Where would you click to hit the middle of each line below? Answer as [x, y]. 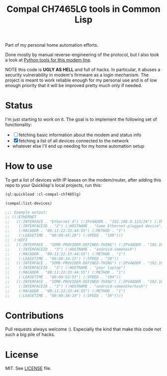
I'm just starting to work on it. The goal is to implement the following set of [81, 119]
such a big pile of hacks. [30, 335]
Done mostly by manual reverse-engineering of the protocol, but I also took [82, 55]
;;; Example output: [27, 212]
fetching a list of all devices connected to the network [74, 141]
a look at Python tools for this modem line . [48, 60]
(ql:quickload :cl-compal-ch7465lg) [43, 194]
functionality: [19, 125]
